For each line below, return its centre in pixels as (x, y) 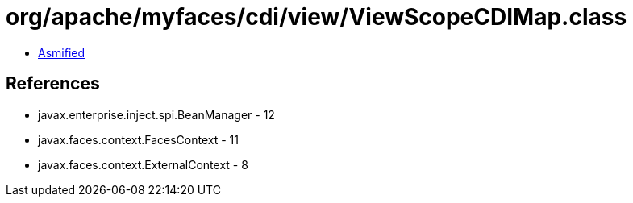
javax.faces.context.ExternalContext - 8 (143, 164)
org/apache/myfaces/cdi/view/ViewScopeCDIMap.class (316, 17)
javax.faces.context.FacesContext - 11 (138, 139)
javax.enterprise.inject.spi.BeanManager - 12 (156, 114)
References (53, 84)
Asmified (62, 52)
